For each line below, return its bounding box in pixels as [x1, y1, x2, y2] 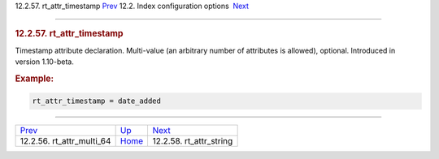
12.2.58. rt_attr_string [152, 135, 233, 147]
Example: [15, 73, 54, 84]
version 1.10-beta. [15, 57, 75, 67]
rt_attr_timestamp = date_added [32, 97, 162, 105]
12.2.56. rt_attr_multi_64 [20, 135, 111, 147]
